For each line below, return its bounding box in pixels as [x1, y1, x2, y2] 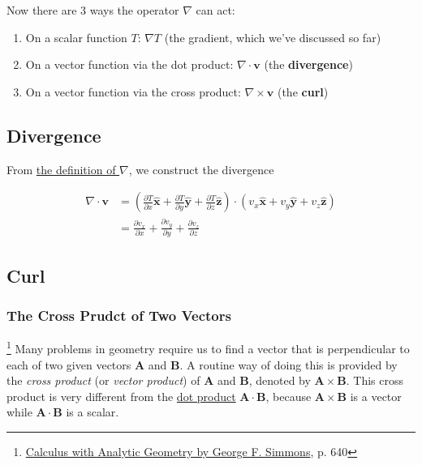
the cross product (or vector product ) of [6, 372, 200, 389]
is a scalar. [66, 403, 119, 420]
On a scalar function [25, 28, 127, 45]
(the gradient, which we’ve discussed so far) [164, 28, 381, 45]
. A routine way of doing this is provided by [179, 356, 398, 373]
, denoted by [248, 372, 311, 389]
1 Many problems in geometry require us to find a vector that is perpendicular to [6, 338, 410, 356]
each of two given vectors [6, 356, 131, 373]
